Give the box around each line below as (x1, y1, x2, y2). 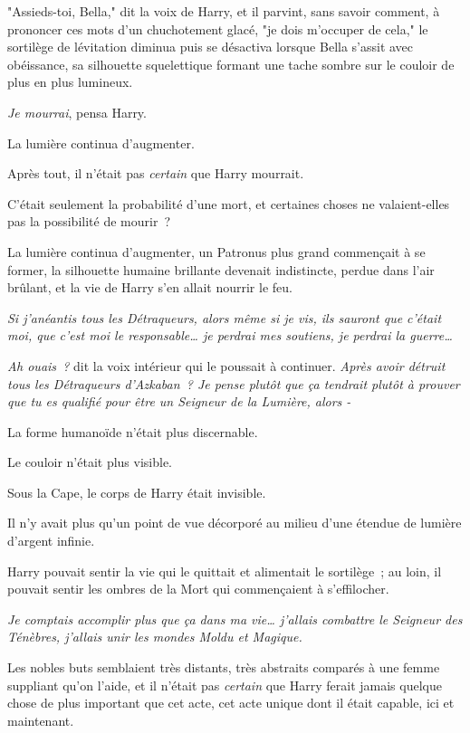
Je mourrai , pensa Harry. (7, 102, 147, 121)
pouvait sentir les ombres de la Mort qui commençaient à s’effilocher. (7, 579, 389, 598)
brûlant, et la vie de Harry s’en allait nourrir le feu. (7, 278, 293, 297)
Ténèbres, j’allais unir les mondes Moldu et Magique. (7, 627, 302, 646)
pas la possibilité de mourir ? (7, 212, 170, 231)
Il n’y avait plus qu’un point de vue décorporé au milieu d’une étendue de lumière (7, 513, 462, 532)
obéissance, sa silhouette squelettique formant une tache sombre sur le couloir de (7, 54, 455, 73)
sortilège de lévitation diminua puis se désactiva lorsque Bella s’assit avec (7, 37, 414, 56)
